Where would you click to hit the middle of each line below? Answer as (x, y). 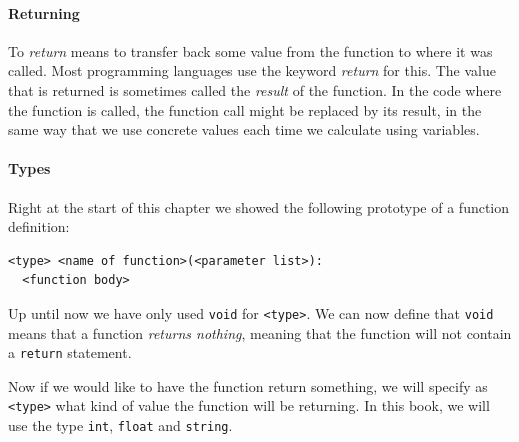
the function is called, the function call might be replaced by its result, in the (245, 109)
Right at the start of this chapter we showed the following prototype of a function (259, 206)
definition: (39, 226)
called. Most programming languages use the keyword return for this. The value (252, 70)
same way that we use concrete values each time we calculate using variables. (244, 129)
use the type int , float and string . (120, 425)
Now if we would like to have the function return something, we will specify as (248, 385)
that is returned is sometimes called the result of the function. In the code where (255, 89)
